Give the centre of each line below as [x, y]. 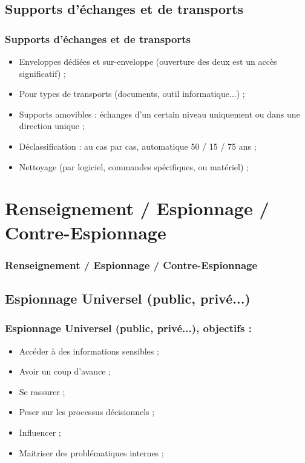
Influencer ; [40, 432]
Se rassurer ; [42, 391]
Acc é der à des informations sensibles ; [89, 351]
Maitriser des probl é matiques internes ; [91, 452]
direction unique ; [52, 126]
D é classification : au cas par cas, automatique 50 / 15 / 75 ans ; [138, 146]
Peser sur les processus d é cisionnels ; [87, 412]
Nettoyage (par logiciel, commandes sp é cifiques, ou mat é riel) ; [134, 166]
